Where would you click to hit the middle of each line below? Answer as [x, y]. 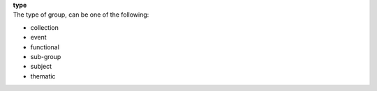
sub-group [46, 56]
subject [41, 67]
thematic [43, 76]
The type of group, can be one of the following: [81, 15]
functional [45, 47]
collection [44, 27]
